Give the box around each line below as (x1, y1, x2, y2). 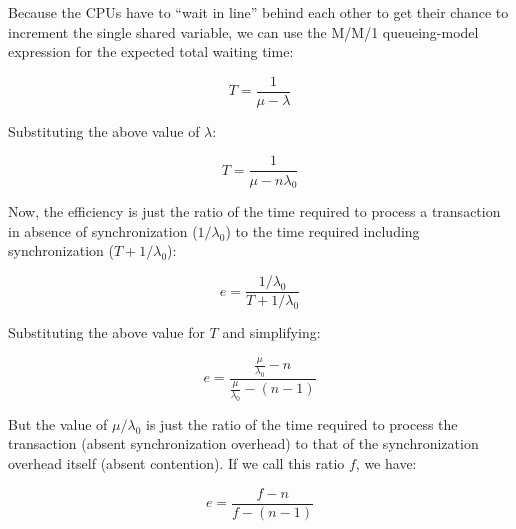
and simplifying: (222, 322, 321, 343)
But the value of (8, 413, 108, 434)
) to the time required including (225, 220, 420, 241)
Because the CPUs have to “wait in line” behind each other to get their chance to (8, 2, 509, 22)
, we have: (355, 452, 417, 473)
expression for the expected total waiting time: (8, 41, 294, 62)
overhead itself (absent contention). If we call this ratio (8, 452, 345, 473)
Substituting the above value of (8, 120, 200, 141)
